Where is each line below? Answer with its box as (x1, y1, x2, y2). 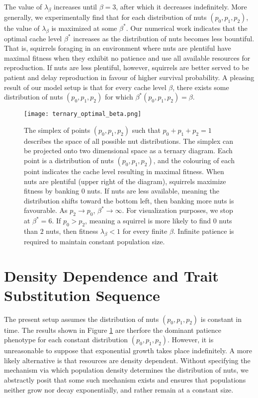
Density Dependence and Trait (4, 265, 219, 286)
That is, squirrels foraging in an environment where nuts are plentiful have (4, 43, 231, 53)
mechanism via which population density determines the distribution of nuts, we (4, 365, 249, 375)
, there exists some (172, 82, 229, 92)
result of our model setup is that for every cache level (4, 82, 167, 92)
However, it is (172, 334, 214, 345)
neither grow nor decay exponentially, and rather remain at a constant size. (4, 384, 234, 395)
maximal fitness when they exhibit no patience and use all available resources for (4, 52, 251, 63)
